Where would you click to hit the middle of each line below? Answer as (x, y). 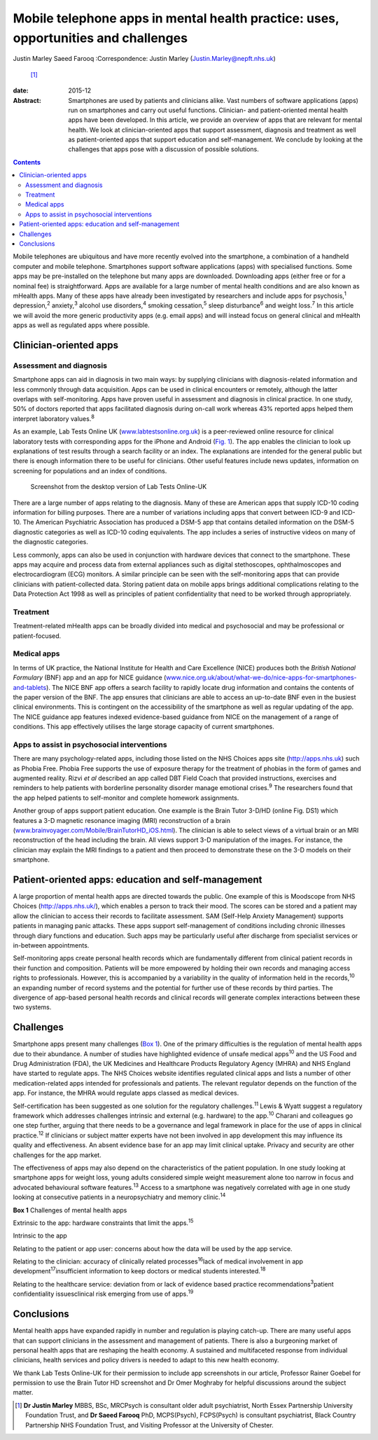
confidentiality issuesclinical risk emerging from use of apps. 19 (103, 1294)
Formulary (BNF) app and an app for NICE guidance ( (90, 678)
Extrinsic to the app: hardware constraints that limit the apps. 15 (103, 1222)
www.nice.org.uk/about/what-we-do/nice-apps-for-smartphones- (261, 678)
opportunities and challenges (100, 38)
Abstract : (27, 100)
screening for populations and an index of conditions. (90, 471)
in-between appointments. (51, 945)
